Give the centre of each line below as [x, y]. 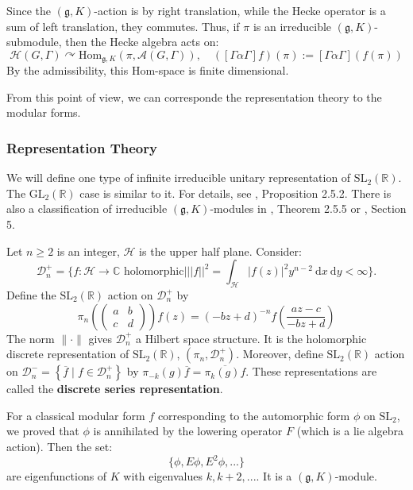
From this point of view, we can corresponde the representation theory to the [194, 96]
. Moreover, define [280, 354]
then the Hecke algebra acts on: [142, 42]
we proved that [43, 431]
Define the [31, 295]
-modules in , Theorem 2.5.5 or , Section [308, 208]
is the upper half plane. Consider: [220, 251]
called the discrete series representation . [115, 389]
